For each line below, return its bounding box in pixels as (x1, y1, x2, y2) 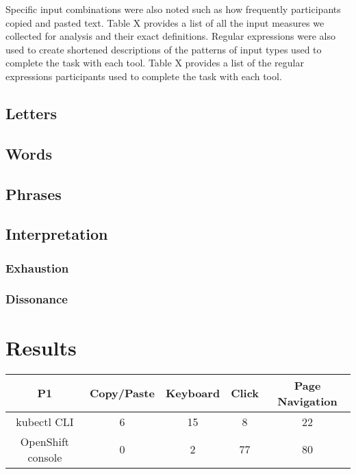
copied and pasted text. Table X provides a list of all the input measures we (5, 15, 325, 29)
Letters (5, 102, 57, 123)
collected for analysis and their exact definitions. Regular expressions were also (5, 29, 335, 43)
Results (5, 333, 77, 361)
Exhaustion (5, 259, 69, 276)
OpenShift (20, 433, 70, 449)
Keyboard (165, 385, 220, 401)
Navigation (277, 392, 338, 409)
